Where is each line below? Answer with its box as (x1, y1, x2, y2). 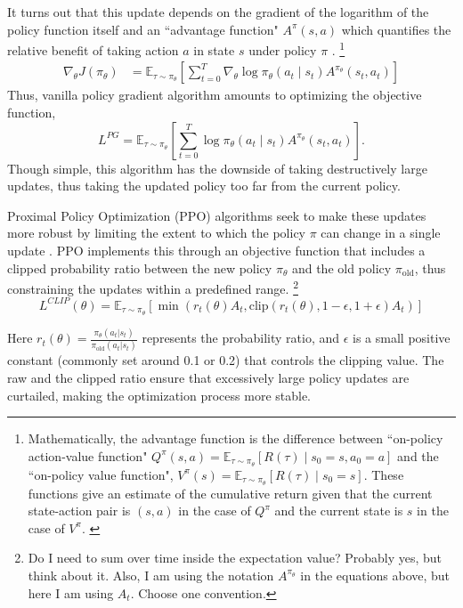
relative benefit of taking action (7, 40, 179, 59)
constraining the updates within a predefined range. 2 (7, 277, 298, 297)
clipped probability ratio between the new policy (7, 258, 272, 277)
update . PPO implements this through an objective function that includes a (7, 241, 426, 260)
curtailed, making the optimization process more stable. (7, 385, 312, 404)
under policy (248, 40, 317, 59)
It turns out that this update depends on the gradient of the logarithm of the (7, 3, 429, 20)
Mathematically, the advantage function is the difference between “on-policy (28, 429, 443, 448)
